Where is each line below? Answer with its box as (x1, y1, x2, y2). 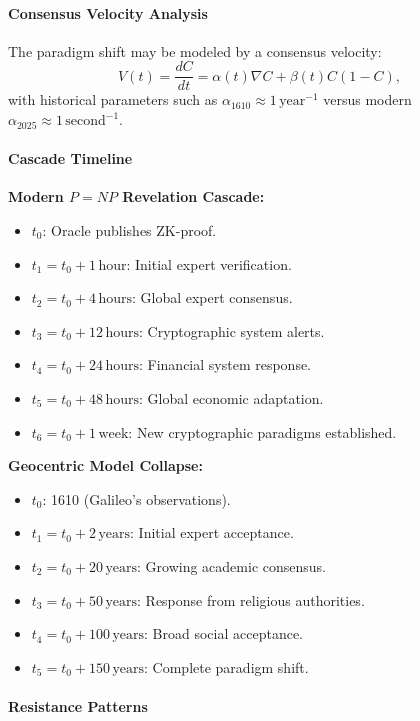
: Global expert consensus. (131, 287, 293, 308)
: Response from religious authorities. (137, 589, 365, 610)
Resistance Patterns (8, 695, 148, 716)
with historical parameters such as (8, 89, 218, 110)
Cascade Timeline (8, 148, 133, 169)
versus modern (323, 89, 412, 110)
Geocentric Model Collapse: (8, 455, 203, 476)
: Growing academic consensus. (137, 555, 326, 576)
